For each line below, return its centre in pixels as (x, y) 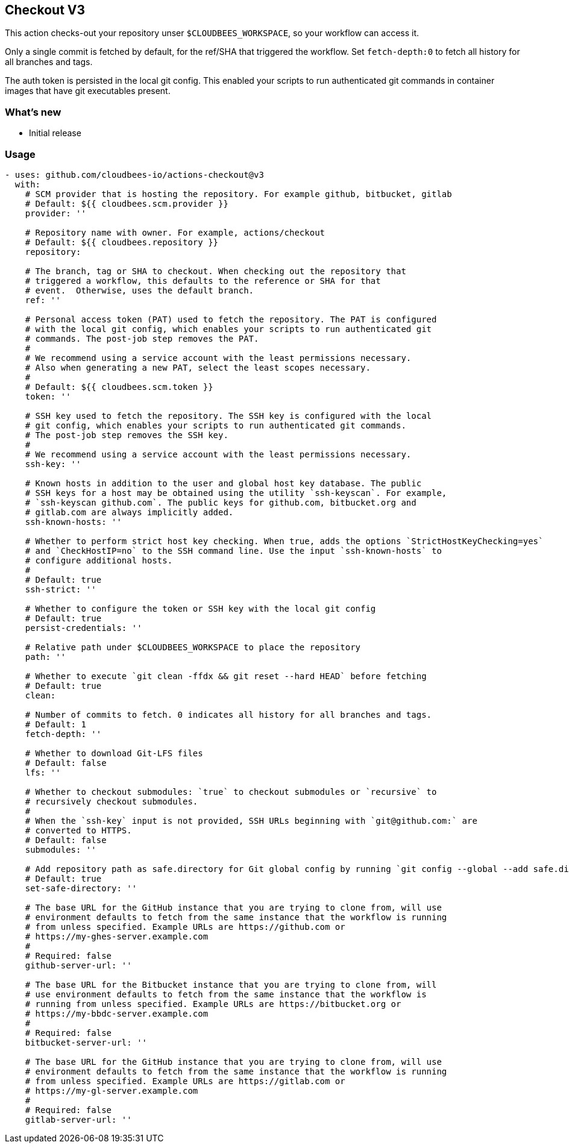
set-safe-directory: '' (81, 888)
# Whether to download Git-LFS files (114, 753)
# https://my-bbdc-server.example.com (117, 1013)
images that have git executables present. (88, 91)
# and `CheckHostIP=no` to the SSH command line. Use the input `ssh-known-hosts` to (233, 550)
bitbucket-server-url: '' (86, 1042)
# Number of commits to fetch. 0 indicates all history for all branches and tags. (228, 714)
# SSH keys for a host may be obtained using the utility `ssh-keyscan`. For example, (236, 493)
